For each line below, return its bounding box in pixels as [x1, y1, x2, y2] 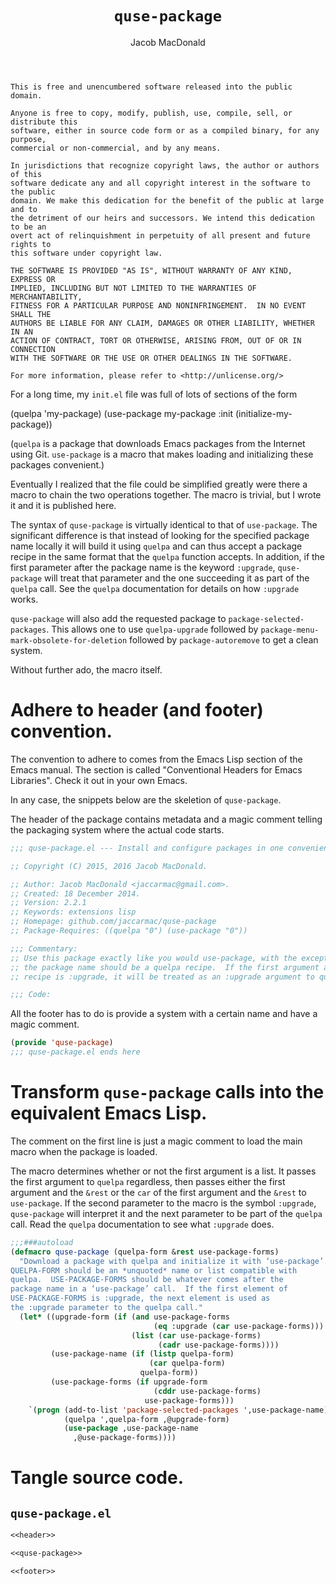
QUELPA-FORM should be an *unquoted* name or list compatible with [10, 1265, 298, 1276]
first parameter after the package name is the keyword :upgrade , [10, 561, 276, 573]
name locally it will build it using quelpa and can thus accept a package [10, 540, 303, 552]
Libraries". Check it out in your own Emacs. [10, 774, 188, 786]
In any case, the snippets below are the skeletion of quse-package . [10, 793, 282, 806]
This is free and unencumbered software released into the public [10, 82, 293, 92]
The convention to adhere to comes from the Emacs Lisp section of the [10, 753, 303, 765]
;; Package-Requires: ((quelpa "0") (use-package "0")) [10, 926, 248, 936]
